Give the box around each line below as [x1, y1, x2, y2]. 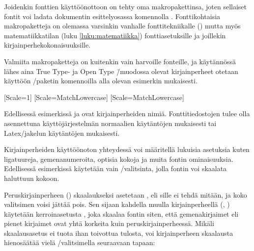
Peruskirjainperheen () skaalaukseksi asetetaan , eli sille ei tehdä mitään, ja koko [4, 189, 247, 200]
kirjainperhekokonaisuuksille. [4, 40, 91, 50]
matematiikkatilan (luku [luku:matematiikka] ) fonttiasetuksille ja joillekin [4, 30, 226, 40]
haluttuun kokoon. [4, 173, 59, 183]
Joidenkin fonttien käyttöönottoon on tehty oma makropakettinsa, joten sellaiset [4, 1, 247, 11]
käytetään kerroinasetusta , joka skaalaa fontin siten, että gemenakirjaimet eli [4, 208, 239, 219]
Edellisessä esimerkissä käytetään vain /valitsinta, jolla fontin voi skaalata [4, 163, 227, 174]
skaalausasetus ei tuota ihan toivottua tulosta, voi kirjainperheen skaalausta [4, 227, 233, 238]
